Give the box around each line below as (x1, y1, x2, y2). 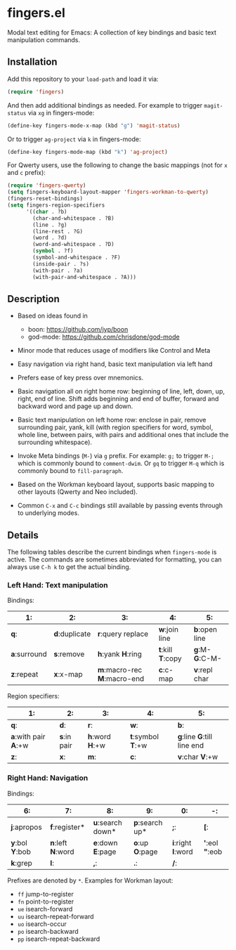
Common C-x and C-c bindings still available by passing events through (17, 501, 223, 510)
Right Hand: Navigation (7, 773, 88, 783)
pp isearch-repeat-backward (17, 935, 100, 943)
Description (7, 293, 60, 305)
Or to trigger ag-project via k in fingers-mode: (7, 135, 142, 143)
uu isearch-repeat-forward (17, 912, 94, 920)
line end (177, 741, 204, 750)
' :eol (203, 838, 218, 847)
